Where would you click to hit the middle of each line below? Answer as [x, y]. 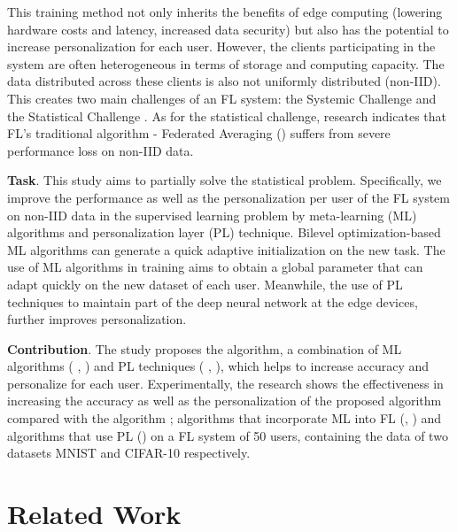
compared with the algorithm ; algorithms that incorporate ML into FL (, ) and [225, 418]
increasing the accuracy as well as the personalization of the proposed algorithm [225, 401]
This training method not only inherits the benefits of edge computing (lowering [225, 12]
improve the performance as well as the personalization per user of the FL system [228, 197]
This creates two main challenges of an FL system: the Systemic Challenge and [222, 98]
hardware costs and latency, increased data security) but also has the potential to [228, 29]
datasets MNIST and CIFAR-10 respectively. [129, 453]
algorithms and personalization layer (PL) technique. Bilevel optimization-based [224, 232]
